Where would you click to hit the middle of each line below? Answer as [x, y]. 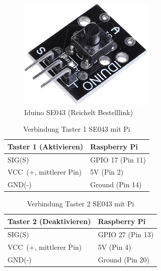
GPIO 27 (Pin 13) [126, 234]
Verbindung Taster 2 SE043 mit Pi [80, 204]
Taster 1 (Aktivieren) [46, 146]
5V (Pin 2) [107, 172]
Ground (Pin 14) [116, 184]
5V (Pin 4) [114, 247]
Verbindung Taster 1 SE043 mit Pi [77, 129]
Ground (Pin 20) [124, 259]
